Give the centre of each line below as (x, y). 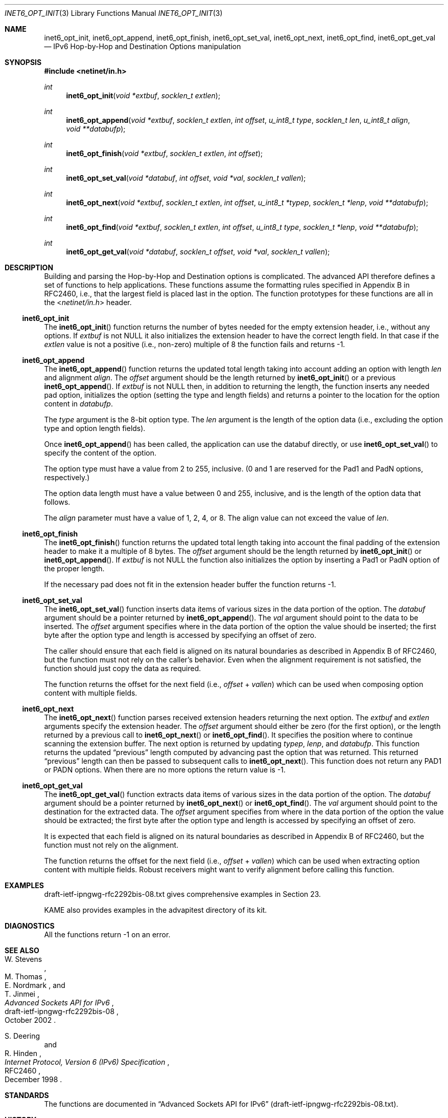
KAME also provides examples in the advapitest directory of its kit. (156, 910)
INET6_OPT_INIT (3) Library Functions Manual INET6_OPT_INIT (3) (114, 13)
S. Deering (22, 1036)
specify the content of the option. (100, 453)
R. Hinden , (23, 1053)
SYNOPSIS (23, 62)
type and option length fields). (95, 428)
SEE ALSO (22, 950)
